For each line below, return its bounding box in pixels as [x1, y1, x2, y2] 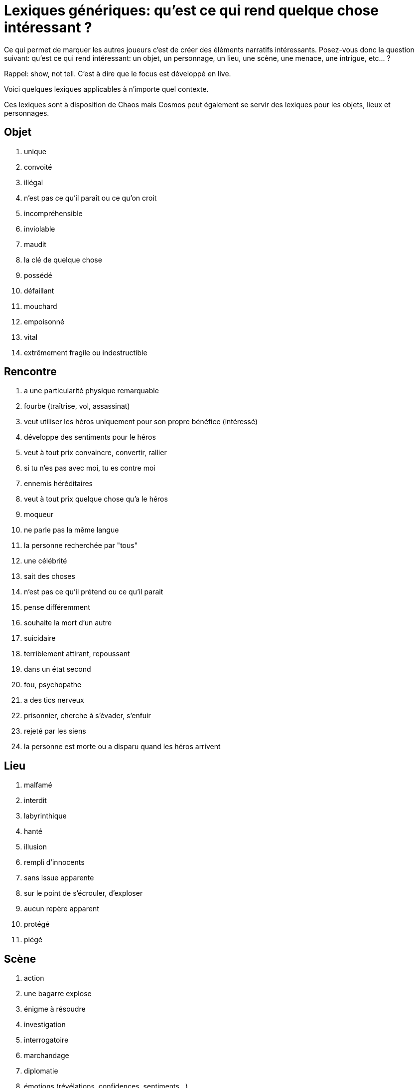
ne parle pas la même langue [24, 526, 119, 535]
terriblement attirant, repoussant [24, 649, 130, 658]
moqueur [24, 510, 54, 519]
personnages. [4, 108, 49, 117]
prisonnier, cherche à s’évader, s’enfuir [24, 711, 151, 720]
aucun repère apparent [24, 904, 99, 913]
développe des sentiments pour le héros [24, 433, 156, 442]
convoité [24, 162, 52, 171]
